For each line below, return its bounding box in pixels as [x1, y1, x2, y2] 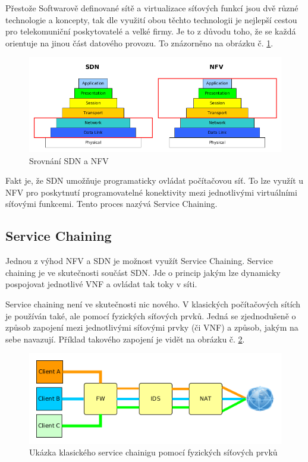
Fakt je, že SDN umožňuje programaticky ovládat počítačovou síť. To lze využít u [5, 174, 304, 187]
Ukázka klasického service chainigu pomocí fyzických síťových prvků [29, 446, 278, 458]
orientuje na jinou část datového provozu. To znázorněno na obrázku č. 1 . [5, 36, 274, 49]
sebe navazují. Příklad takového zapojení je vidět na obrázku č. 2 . [5, 332, 245, 345]
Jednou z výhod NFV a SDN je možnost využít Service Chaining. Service [5, 254, 273, 267]
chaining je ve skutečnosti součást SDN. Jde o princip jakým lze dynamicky [5, 266, 281, 278]
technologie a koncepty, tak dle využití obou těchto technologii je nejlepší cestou [5, 13, 297, 26]
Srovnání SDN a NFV [29, 154, 109, 166]
